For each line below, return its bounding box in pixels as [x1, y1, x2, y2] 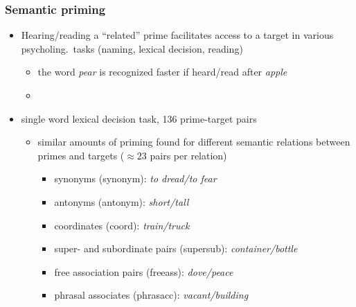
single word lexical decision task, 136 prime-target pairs [21, 111, 257, 125]
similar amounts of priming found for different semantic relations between [37, 134, 350, 149]
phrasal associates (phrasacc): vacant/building [54, 288, 249, 302]
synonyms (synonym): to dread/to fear [54, 171, 217, 186]
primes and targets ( [37, 148, 125, 162]
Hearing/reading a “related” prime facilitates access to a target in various [21, 28, 334, 42]
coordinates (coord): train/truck [54, 218, 190, 232]
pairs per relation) [150, 148, 227, 162]
